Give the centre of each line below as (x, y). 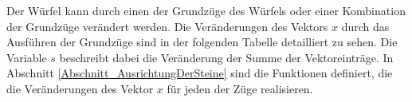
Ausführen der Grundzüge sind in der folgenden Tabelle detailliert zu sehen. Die (202, 42)
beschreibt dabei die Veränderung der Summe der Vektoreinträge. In (226, 57)
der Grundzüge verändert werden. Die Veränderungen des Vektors (167, 26)
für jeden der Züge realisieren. (240, 88)
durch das (365, 26)
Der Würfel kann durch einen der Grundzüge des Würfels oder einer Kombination (206, 10)
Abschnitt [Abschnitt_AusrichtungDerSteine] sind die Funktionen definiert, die (200, 73)
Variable (27, 57)
